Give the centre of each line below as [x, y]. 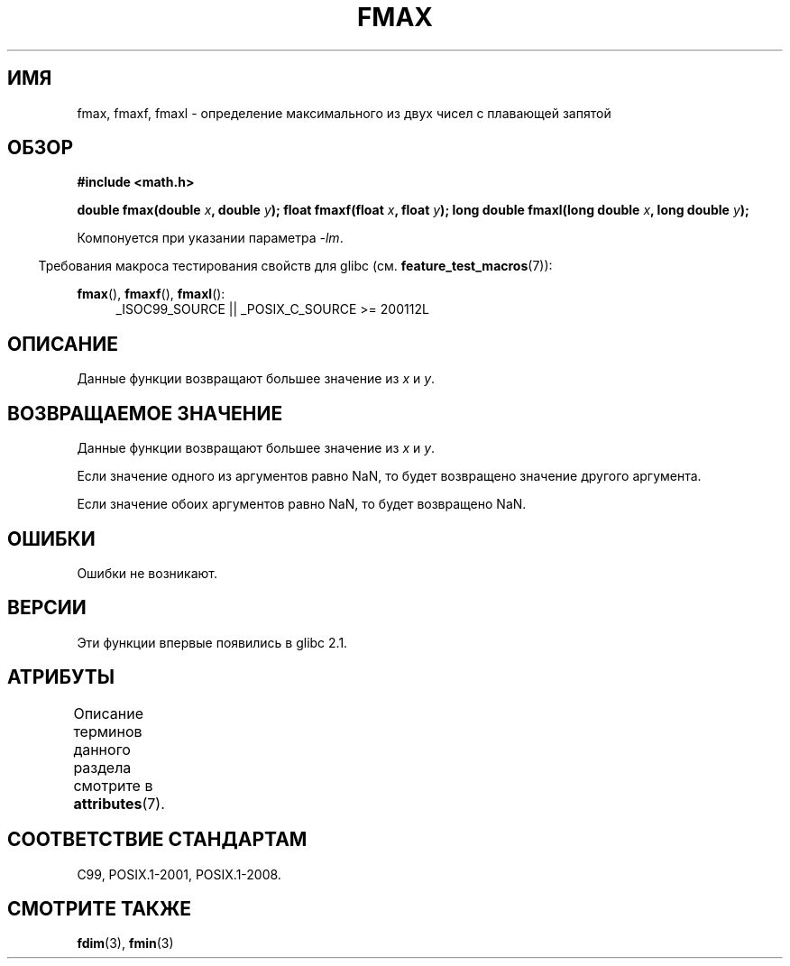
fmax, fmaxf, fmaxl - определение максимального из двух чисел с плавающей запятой [344, 113]
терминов [108, 731]
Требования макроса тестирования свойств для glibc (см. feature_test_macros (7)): [295, 266]
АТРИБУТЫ [61, 677]
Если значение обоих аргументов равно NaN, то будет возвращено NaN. [302, 504]
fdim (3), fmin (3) [125, 943]
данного [102, 749]
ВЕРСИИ [47, 608]
